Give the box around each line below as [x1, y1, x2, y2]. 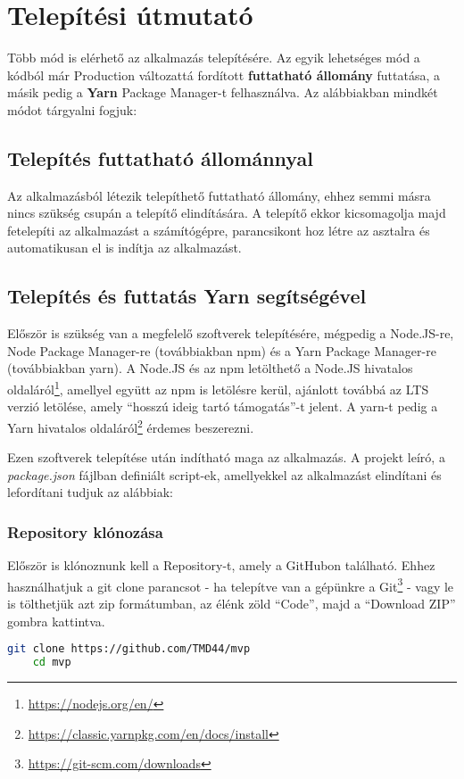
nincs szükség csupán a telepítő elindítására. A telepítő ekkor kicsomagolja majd [7, 203, 446, 222]
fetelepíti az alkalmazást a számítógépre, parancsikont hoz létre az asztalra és [7, 220, 430, 239]
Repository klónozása [7, 520, 163, 543]
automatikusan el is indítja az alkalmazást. [7, 238, 242, 257]
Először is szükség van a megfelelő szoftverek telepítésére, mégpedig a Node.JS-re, [7, 324, 454, 343]
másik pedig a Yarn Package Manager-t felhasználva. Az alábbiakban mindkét [7, 83, 438, 102]
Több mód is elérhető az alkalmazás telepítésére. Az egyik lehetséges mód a [7, 48, 420, 67]
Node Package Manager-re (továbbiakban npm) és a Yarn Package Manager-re [7, 341, 436, 360]
